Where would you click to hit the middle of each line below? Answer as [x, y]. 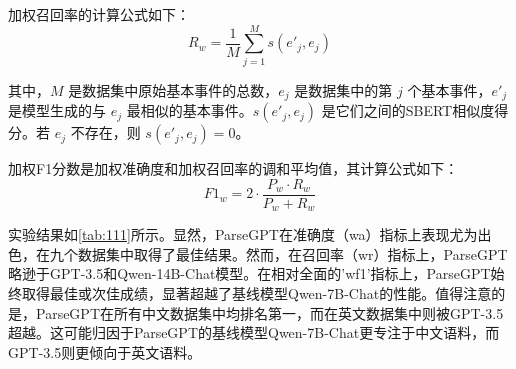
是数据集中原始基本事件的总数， [173, 89]
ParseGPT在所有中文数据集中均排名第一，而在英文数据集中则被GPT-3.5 [269, 312]
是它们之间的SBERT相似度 [408, 110]
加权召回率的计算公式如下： [99, 14]
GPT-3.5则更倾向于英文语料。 [105, 351]
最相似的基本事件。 [189, 110]
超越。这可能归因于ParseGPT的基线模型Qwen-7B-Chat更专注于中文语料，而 [254, 332]
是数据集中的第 [343, 89]
